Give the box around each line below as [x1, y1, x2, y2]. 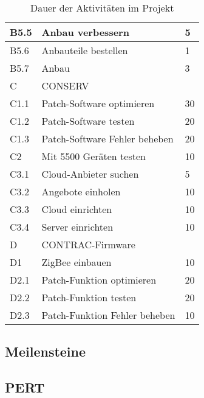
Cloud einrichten [41, 202, 112, 216]
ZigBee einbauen [41, 255, 112, 269]
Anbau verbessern [41, 25, 129, 39]
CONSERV [41, 79, 89, 93]
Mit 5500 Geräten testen [41, 149, 146, 163]
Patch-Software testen [41, 114, 135, 128]
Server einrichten [41, 220, 114, 234]
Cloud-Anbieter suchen [41, 167, 139, 181]
